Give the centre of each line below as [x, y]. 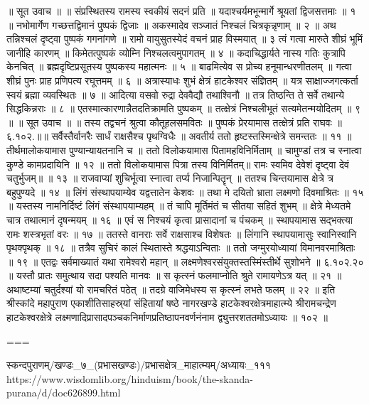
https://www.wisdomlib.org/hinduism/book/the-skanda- [130, 378]
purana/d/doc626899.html [64, 393]
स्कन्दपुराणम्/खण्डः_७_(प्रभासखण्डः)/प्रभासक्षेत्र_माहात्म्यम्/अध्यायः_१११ [139, 365]
